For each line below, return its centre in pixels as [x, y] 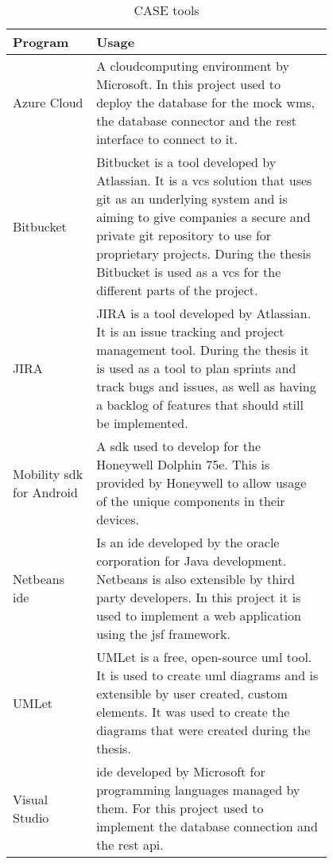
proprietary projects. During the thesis [204, 253]
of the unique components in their [191, 501]
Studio [31, 817]
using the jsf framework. [163, 634]
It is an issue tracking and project [190, 331]
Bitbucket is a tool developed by [186, 162]
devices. [118, 519]
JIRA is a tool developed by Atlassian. [204, 313]
